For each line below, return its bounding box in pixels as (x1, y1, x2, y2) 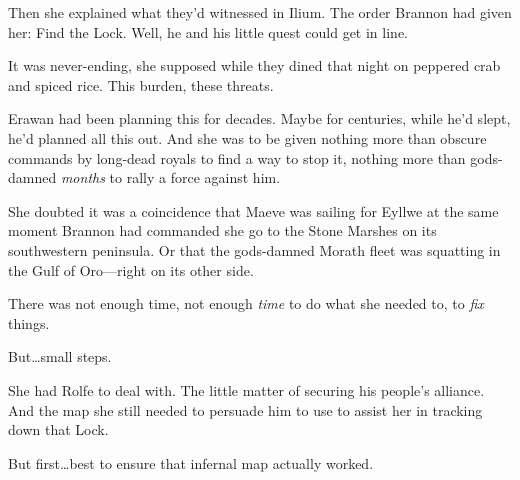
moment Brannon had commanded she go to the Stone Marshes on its (8, 220, 437, 241)
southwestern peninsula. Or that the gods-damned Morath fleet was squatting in (8, 239, 501, 260)
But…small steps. (8, 346, 112, 367)
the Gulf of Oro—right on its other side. (8, 259, 254, 280)
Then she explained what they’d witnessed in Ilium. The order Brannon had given (8, 2, 512, 22)
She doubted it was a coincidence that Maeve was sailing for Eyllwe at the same (8, 200, 499, 221)
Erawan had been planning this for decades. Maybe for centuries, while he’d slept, (8, 108, 511, 129)
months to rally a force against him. (60, 167, 281, 188)
